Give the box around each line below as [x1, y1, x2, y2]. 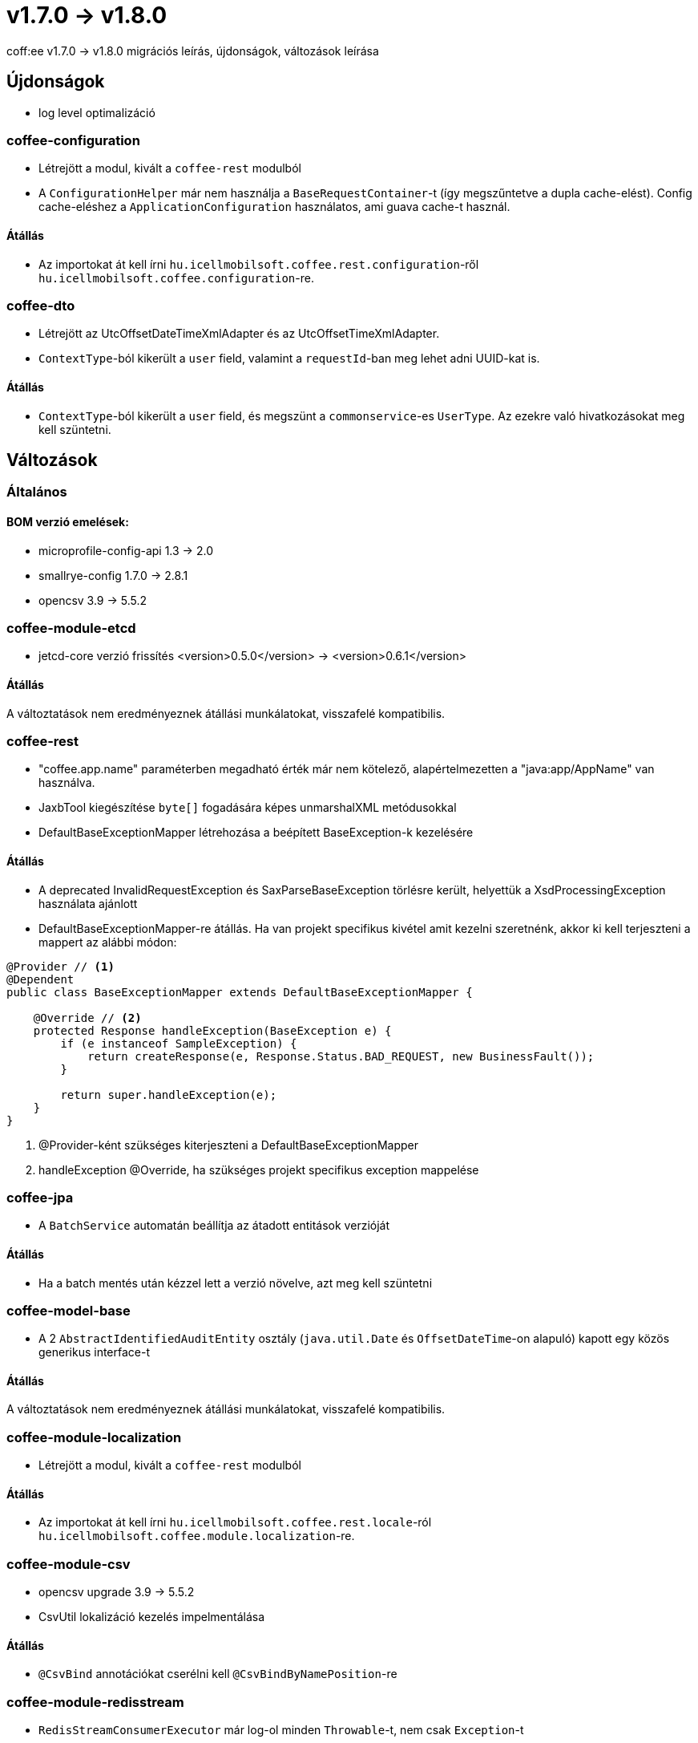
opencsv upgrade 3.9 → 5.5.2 [38, 1585, 195, 1599]
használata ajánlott [38, 896, 138, 910]
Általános [6, 484, 67, 501]
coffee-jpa [6, 1189, 74, 1206]
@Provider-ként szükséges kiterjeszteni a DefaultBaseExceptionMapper [38, 1137, 418, 1152]
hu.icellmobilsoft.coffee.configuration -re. [38, 270, 314, 285]
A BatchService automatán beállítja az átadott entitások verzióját [38, 1218, 389, 1233]
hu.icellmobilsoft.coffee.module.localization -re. [38, 1529, 355, 1543]
